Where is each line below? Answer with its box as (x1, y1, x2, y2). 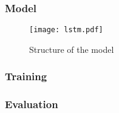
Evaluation (5, 97, 58, 112)
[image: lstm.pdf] (29, 26, 103, 35)
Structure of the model (29, 43, 114, 55)
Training (5, 69, 47, 84)
